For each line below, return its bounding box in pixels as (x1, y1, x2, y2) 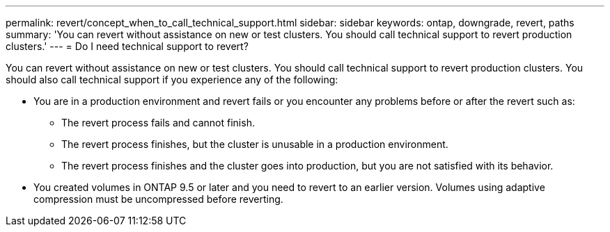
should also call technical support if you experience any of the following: (6, 74, 338, 85)
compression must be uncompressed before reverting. (33, 193, 283, 205)
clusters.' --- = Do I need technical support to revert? (6, 40, 249, 52)
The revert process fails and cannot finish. (61, 117, 255, 129)
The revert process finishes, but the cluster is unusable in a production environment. (61, 138, 448, 150)
